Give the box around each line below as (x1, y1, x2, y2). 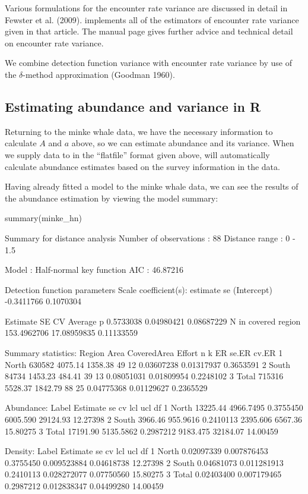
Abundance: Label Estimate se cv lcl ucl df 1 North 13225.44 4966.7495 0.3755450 (5, 401, 303, 414)
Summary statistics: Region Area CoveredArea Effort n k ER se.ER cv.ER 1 (5, 347, 283, 359)
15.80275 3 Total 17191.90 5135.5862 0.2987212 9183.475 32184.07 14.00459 (5, 424, 278, 437)
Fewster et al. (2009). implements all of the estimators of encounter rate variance (5, 13, 299, 26)
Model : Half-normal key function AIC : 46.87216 (5, 263, 184, 276)
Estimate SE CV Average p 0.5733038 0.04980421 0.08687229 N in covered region (5, 314, 301, 327)
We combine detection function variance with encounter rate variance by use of (5, 56, 292, 69)
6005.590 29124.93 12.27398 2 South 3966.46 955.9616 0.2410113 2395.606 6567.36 (5, 413, 302, 426)
